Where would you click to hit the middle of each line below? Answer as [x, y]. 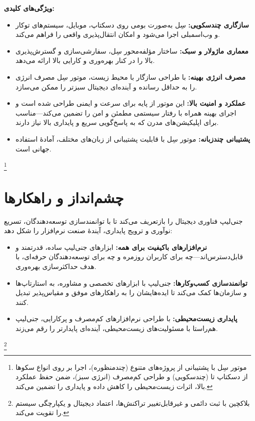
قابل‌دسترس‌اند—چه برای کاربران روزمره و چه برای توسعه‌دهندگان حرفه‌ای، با [129, 256]
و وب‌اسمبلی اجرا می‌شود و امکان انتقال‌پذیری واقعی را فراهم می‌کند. [118, 34]
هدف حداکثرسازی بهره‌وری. [56, 266]
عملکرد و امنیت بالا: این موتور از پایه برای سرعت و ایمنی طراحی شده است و [131, 103]
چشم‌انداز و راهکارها [64, 197]
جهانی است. [33, 148]
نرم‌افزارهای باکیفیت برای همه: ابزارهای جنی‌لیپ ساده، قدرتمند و [111, 247]
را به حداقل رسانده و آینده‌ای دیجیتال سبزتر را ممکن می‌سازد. [106, 86]
